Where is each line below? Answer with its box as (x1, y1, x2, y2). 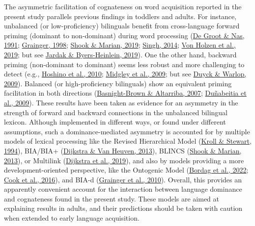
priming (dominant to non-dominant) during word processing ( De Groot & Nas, (4, 30, 245, 40)
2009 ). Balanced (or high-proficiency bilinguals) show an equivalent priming (4, 78, 232, 88)
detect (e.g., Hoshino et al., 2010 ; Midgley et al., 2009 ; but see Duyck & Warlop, (4, 69, 247, 79)
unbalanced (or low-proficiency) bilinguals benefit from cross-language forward (4, 21, 240, 31)
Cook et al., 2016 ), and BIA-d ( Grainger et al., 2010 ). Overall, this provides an (4, 174, 242, 184)
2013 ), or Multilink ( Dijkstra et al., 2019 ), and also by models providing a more (4, 155, 244, 165)
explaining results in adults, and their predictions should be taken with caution (4, 203, 243, 213)
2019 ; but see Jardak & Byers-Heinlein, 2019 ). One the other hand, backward (4, 49, 237, 59)
